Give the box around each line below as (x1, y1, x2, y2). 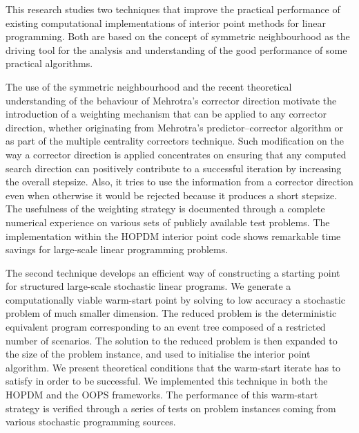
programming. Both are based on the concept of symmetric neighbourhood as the (6, 29, 350, 44)
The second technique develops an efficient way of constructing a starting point (6, 265, 340, 279)
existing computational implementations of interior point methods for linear (6, 15, 326, 30)
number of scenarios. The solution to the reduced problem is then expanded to (6, 333, 338, 347)
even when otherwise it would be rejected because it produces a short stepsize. (6, 187, 338, 202)
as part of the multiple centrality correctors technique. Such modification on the (6, 133, 344, 148)
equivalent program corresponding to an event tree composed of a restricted (6, 320, 326, 334)
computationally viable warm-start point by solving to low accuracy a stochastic (6, 292, 345, 306)
